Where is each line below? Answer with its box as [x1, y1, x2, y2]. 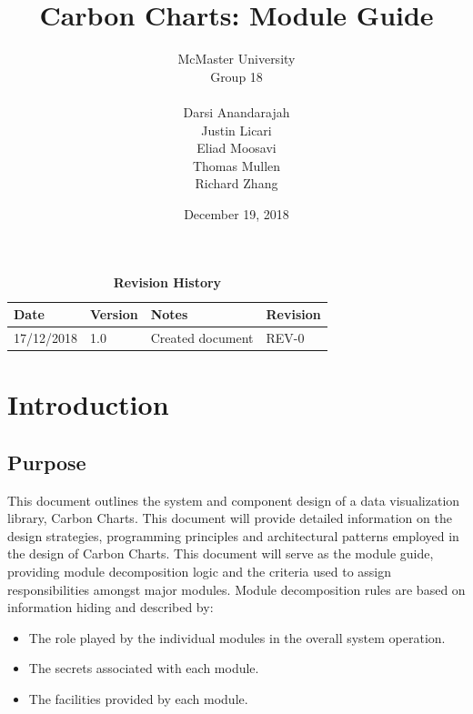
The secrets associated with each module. [28, 659, 259, 678]
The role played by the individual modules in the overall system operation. [28, 628, 446, 647]
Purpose [7, 448, 86, 476]
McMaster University [177, 49, 296, 68]
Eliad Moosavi [196, 138, 277, 157]
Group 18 [210, 66, 263, 85]
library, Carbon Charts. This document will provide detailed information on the [7, 508, 452, 528]
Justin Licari [201, 120, 272, 139]
